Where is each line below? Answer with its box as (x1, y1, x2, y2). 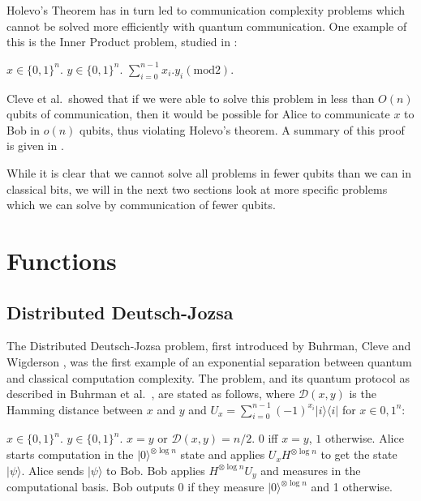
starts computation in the (6, 446, 134, 463)
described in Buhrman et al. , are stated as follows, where (6, 385, 295, 402)
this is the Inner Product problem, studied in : (6, 33, 238, 50)
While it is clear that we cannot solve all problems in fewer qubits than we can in (6, 164, 411, 181)
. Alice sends (21, 461, 84, 478)
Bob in (6, 121, 41, 138)
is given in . (6, 137, 64, 154)
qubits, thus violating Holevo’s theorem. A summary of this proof (79, 121, 405, 138)
